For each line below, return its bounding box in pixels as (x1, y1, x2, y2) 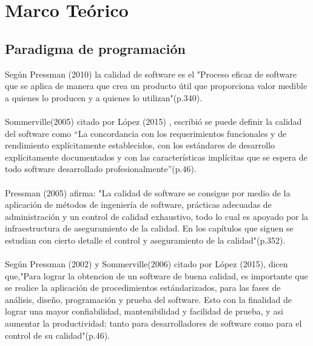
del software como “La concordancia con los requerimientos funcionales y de (5, 127, 287, 139)
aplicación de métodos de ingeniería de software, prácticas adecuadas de (5, 198, 272, 211)
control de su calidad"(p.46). (5, 328, 110, 341)
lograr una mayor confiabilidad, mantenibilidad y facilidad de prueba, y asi (5, 305, 283, 318)
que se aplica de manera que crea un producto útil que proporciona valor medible (5, 79, 308, 92)
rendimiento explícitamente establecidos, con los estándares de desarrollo (5, 139, 275, 151)
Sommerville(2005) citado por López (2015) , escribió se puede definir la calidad (5, 115, 302, 127)
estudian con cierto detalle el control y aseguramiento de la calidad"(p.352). (5, 233, 286, 246)
